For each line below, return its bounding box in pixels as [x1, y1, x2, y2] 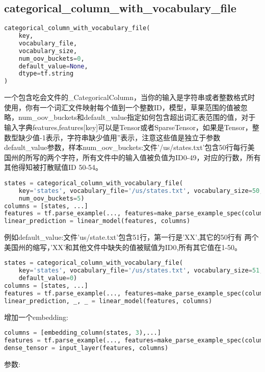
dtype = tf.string [18, 70, 74, 78]
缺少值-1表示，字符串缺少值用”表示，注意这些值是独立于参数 [18, 132, 221, 142]
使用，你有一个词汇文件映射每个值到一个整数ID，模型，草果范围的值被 [4, 102, 241, 112]
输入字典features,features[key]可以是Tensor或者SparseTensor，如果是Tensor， [4, 121, 252, 132]
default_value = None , [18, 62, 88, 70]
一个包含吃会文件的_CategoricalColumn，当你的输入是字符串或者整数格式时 [4, 92, 255, 103]
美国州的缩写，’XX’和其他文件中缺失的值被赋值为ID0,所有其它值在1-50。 [4, 241, 242, 252]
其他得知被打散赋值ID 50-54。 [4, 162, 103, 172]
